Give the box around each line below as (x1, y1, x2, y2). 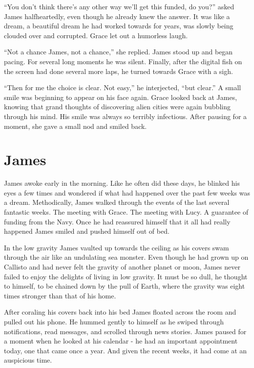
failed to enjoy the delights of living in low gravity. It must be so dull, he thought (4, 271, 248, 281)
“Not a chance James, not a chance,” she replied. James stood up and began (4, 47, 233, 57)
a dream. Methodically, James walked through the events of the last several (4, 197, 230, 207)
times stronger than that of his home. (4, 290, 116, 300)
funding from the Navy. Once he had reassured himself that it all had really (4, 216, 231, 226)
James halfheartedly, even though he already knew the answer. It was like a (4, 11, 230, 21)
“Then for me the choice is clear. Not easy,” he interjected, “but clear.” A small (4, 82, 241, 93)
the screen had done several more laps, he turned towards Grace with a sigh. (4, 66, 233, 76)
